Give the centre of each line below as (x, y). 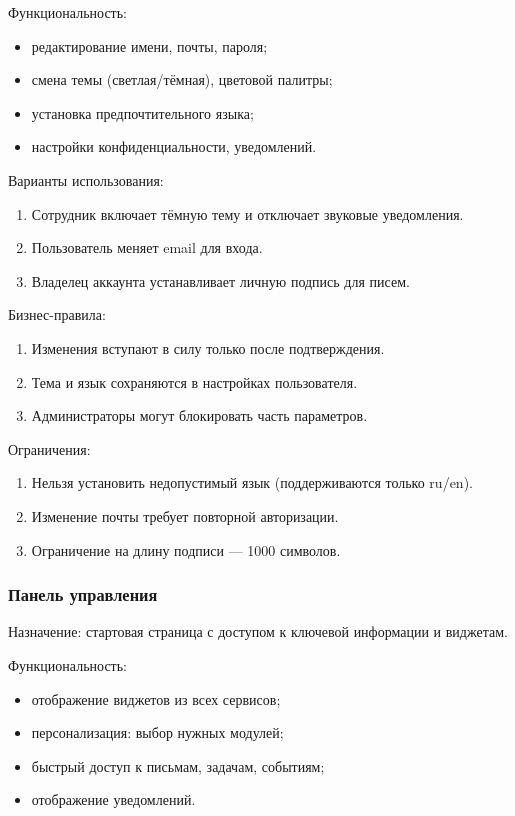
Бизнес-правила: (57, 314)
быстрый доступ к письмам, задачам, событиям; (178, 765)
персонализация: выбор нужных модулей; (157, 732)
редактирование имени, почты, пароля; (149, 45)
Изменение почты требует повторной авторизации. (185, 515)
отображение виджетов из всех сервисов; (156, 698)
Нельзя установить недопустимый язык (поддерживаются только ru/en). (252, 482)
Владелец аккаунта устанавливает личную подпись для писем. (220, 280)
